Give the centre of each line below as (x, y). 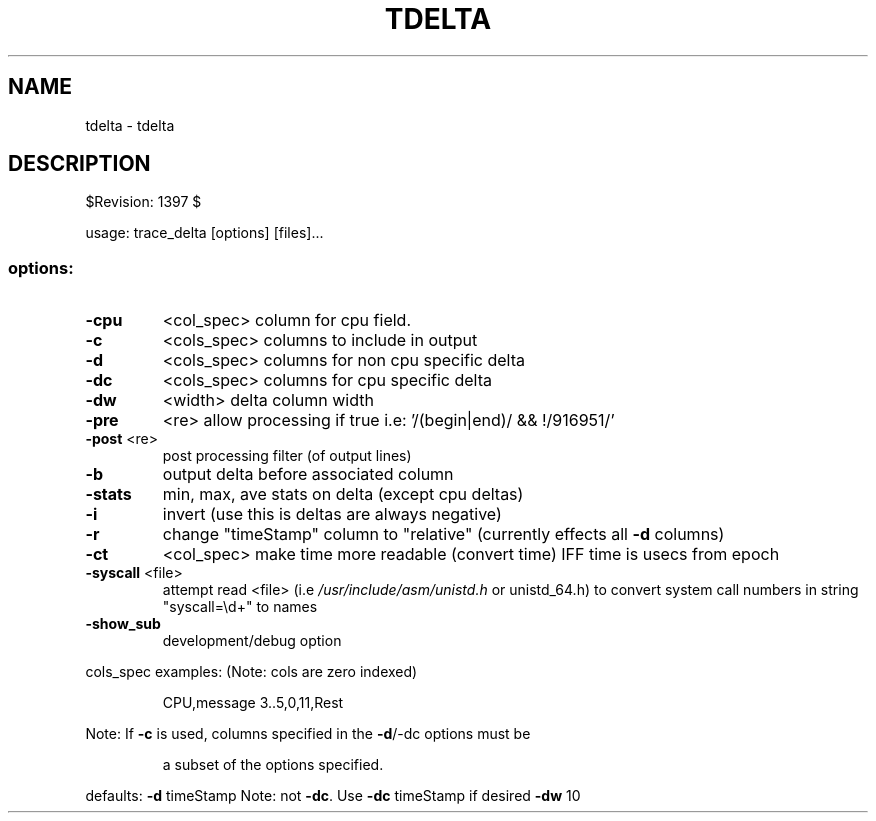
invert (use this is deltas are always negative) (332, 514)
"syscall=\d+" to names (240, 607)
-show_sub (123, 624)
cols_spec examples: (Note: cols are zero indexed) (251, 672)
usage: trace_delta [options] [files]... (204, 233)
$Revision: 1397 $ (143, 202)
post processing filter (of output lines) (287, 456)
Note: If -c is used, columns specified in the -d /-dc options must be (308, 734)
